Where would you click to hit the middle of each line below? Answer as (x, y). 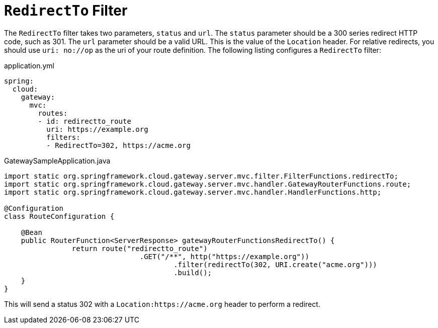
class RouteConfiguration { (59, 216)
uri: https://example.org (97, 129)
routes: (53, 113)
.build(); (193, 272)
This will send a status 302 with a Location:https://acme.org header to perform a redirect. (162, 304)
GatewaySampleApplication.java (57, 160)
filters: (63, 137)
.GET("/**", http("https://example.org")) (224, 256)
